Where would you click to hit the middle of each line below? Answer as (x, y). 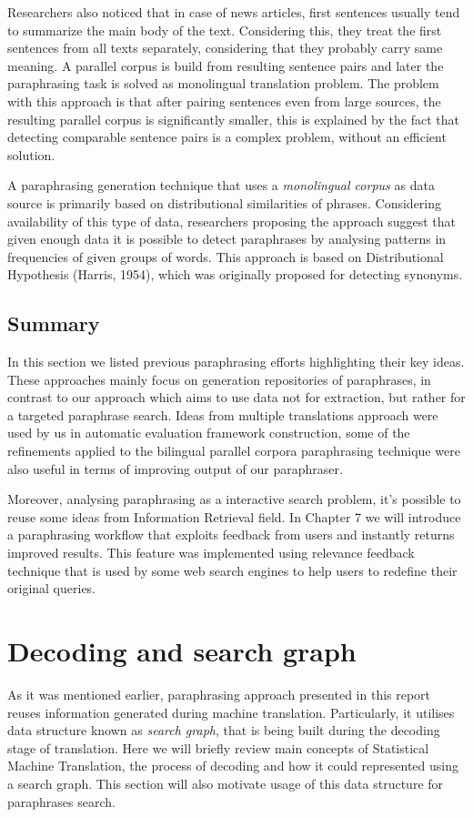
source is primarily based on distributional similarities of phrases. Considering (225, 202)
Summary (54, 323)
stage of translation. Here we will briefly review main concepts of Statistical (218, 747)
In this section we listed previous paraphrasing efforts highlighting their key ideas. (236, 362)
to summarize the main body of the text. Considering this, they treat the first (225, 30)
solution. (31, 154)
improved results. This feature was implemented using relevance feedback (211, 553)
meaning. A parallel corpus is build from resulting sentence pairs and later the (226, 65)
